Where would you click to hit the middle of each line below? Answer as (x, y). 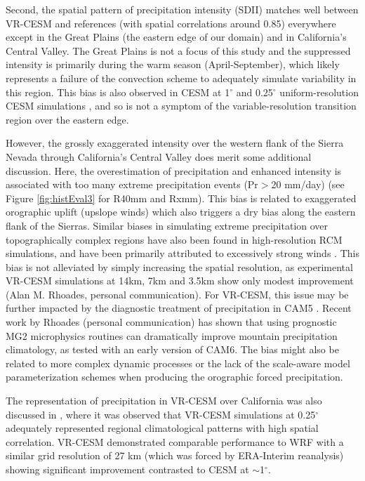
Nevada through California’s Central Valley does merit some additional (159, 156)
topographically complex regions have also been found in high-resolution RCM (174, 239)
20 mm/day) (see (308, 184)
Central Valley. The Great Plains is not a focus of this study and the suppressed (178, 50)
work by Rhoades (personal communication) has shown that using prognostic (171, 322)
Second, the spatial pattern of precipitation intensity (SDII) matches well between (182, 9)
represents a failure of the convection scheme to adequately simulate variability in (181, 78)
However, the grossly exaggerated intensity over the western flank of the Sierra (175, 143)
